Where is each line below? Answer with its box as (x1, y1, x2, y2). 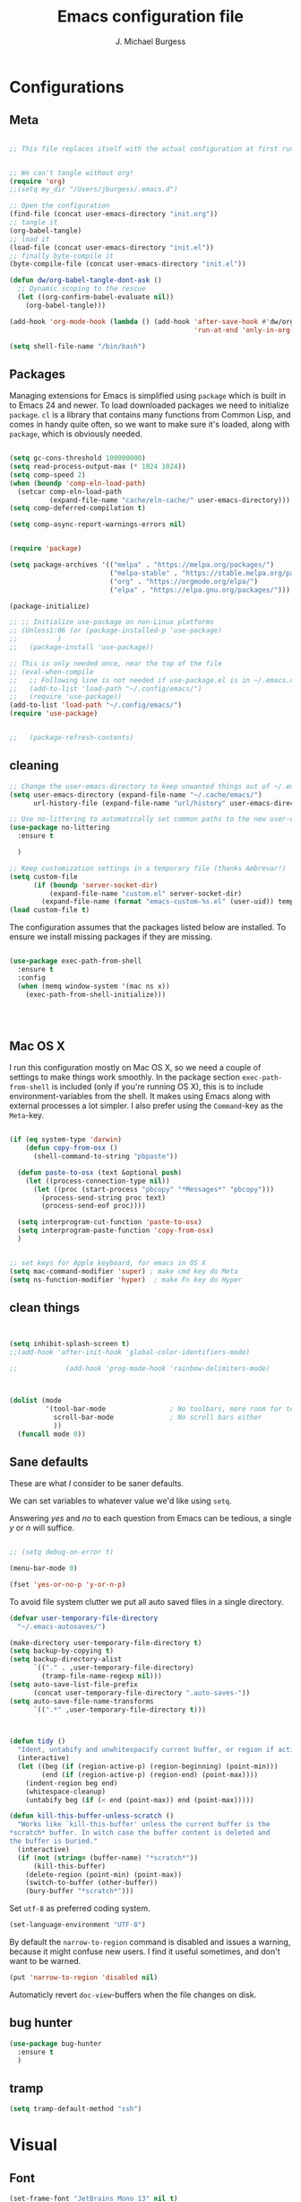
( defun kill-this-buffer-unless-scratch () (9, 1811, 175, 1820)
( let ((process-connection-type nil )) (25, 1176, 170, 1185)
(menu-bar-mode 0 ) (9, 1564, 78, 1573)
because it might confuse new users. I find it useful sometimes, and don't (9, 1946, 280, 1957)
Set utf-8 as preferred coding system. (9, 1903, 150, 1914)
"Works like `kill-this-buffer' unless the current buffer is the (17, 1820, 271, 1829)
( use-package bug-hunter (9, 2039, 102, 2048)
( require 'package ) (9, 544, 82, 553)
